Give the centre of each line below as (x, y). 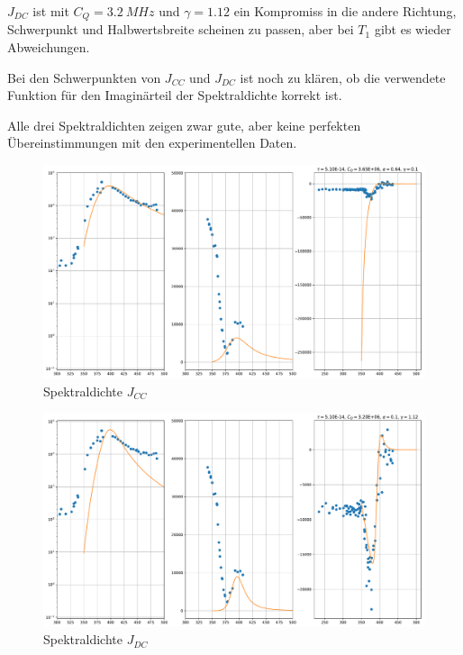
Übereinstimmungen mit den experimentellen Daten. (152, 143)
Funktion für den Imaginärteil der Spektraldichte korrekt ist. (175, 95)
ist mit (51, 11)
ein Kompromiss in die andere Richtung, (345, 11)
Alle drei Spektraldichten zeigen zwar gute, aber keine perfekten (184, 125)
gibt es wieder (413, 29)
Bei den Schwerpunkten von (84, 77)
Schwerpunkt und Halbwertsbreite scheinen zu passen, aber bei (181, 29)
